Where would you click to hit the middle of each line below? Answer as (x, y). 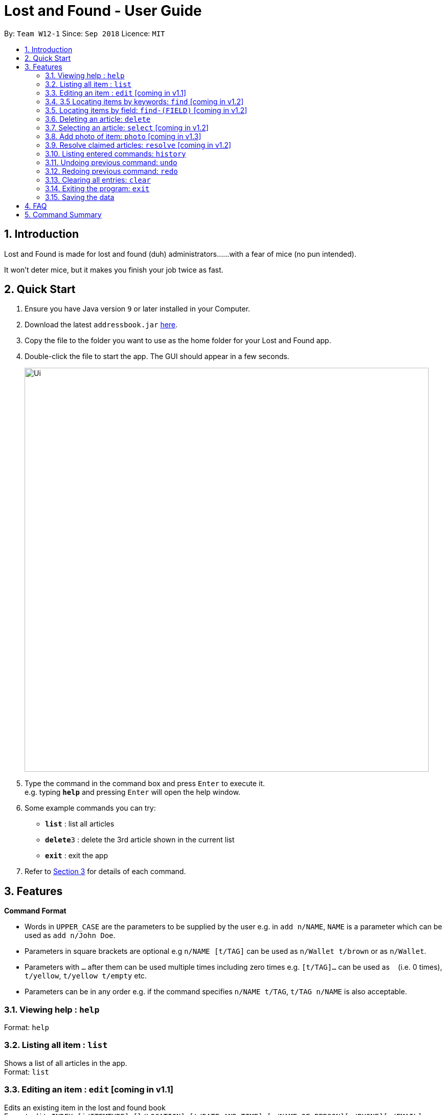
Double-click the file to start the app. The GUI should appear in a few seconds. (157, 356)
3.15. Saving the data (80, 197)
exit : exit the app (76, 856)
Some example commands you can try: (90, 808)
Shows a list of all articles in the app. (66, 1063)
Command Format (35, 911)
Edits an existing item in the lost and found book (85, 1107)
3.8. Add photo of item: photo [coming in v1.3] (123, 136)
